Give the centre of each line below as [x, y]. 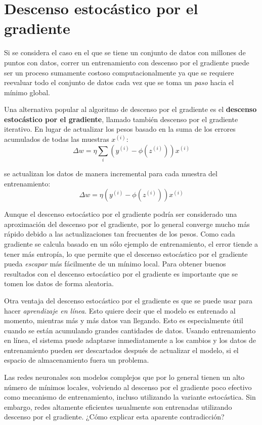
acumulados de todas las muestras [57, 139]
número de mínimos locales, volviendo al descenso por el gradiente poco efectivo [128, 387]
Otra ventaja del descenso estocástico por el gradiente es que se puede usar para [128, 300]
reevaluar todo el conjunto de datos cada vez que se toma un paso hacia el [119, 82]
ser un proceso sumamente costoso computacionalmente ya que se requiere [119, 72]
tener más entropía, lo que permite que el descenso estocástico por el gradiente [126, 254]
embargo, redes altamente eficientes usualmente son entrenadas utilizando [118, 407]
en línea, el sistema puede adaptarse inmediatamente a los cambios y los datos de [130, 340]
